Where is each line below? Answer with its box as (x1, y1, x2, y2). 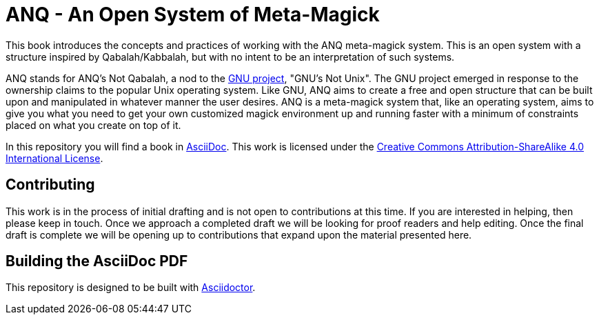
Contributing (6, 176, 95, 194)
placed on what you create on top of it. (6, 119, 181, 131)
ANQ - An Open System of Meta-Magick (6, 3, 380, 26)
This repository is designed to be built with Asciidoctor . (6, 281, 256, 294)
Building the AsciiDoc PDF (6, 252, 188, 270)
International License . (6, 152, 103, 164)
